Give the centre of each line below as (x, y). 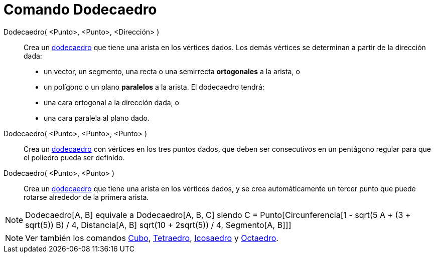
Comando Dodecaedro (80, 10)
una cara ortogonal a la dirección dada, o (111, 102)
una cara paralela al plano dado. (97, 118)
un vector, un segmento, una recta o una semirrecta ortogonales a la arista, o (172, 71)
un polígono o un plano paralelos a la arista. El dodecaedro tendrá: (154, 87)
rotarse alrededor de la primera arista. (86, 197)
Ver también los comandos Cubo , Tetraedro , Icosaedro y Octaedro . (152, 238)
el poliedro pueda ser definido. (74, 157)
